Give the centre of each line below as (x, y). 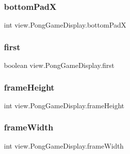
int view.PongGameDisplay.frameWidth (64, 145)
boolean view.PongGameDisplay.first (59, 65)
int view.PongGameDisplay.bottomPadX (65, 25)
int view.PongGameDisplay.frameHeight (64, 105)
